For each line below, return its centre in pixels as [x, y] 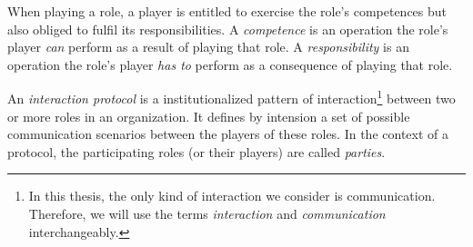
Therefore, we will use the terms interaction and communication [207, 213]
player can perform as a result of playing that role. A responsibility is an [208, 47]
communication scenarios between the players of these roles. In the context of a [228, 134]
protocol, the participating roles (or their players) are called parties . [196, 151]
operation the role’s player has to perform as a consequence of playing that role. [230, 64]
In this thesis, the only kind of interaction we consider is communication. [232, 196]
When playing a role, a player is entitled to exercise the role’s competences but [227, 11]
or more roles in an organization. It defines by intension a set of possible [209, 116]
